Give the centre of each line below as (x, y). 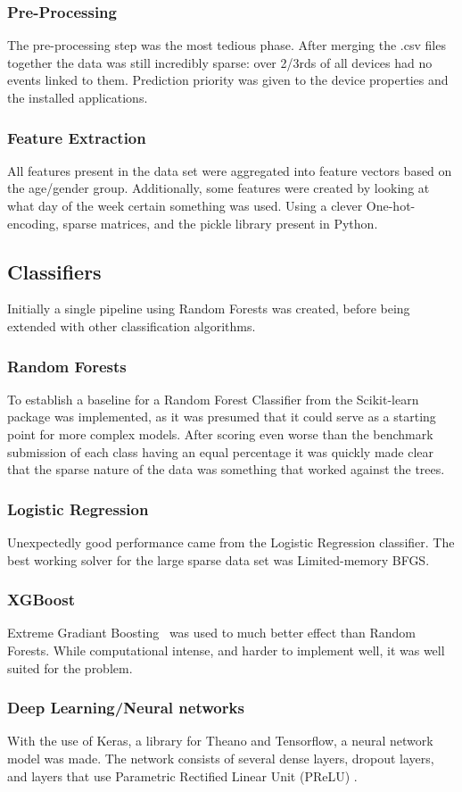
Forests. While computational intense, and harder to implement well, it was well (226, 650)
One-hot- (391, 205)
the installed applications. (78, 97)
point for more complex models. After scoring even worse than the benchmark (220, 434)
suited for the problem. (70, 667)
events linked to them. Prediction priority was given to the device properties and (228, 80)
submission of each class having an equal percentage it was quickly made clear (221, 451)
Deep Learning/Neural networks (126, 708)
